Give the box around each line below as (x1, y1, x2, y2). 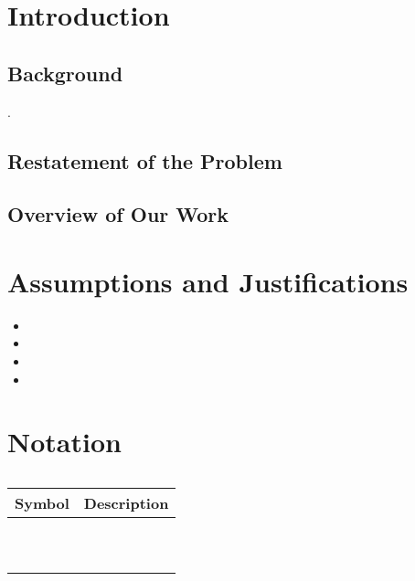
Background (7, 58, 123, 87)
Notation (7, 423, 122, 460)
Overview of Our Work (7, 200, 229, 228)
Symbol (15, 492, 69, 514)
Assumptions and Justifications (7, 262, 409, 300)
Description (83, 492, 169, 514)
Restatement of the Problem (7, 146, 282, 174)
